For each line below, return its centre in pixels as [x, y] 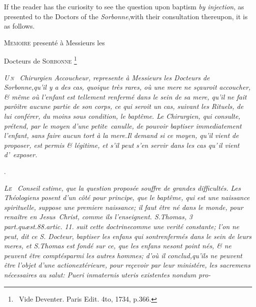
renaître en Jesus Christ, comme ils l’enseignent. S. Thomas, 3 [98, 217]
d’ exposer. [21, 154]
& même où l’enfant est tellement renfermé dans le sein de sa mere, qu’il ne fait [125, 96]
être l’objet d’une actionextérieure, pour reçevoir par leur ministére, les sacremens [127, 265]
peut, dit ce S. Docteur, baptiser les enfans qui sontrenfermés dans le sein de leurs [128, 236]
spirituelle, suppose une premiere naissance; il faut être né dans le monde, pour [124, 207]
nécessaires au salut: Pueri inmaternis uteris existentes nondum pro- [107, 274]
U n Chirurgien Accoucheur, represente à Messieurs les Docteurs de [107, 77]
